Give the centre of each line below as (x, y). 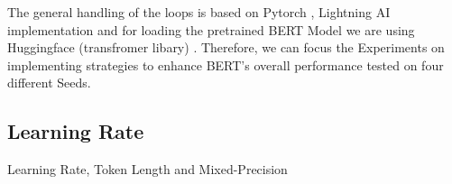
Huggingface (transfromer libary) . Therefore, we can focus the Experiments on (226, 47)
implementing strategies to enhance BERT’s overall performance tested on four (226, 64)
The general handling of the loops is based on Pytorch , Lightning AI (199, 12)
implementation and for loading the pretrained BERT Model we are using (211, 29)
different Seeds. (49, 83)
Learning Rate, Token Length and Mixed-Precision (148, 169)
